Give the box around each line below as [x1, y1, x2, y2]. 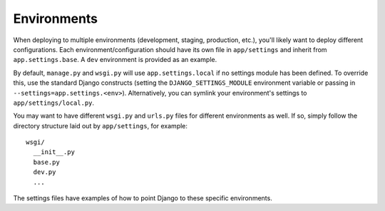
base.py [33, 158, 60, 166]
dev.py [33, 168, 56, 176]
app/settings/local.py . [13, 98, 95, 107]
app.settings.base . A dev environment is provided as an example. [13, 56, 217, 64]
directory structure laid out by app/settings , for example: [13, 121, 188, 130]
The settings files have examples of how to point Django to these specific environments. [13, 194, 272, 202]
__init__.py [33, 148, 75, 156]
